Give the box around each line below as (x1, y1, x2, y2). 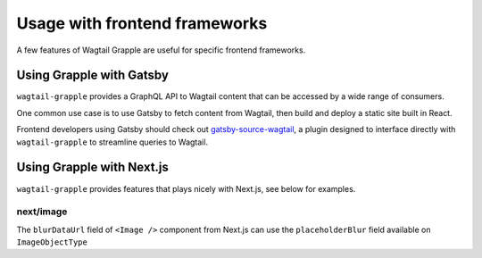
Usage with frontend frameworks (16, 13, 268, 33)
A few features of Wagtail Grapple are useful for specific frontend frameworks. (16, 45, 306, 55)
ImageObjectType (16, 237, 88, 247)
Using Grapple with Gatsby (16, 68, 170, 83)
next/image (16, 205, 68, 218)
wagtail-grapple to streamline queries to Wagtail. (16, 137, 209, 147)
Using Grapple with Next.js (16, 160, 170, 175)
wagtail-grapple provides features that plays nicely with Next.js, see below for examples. (16, 183, 356, 194)
